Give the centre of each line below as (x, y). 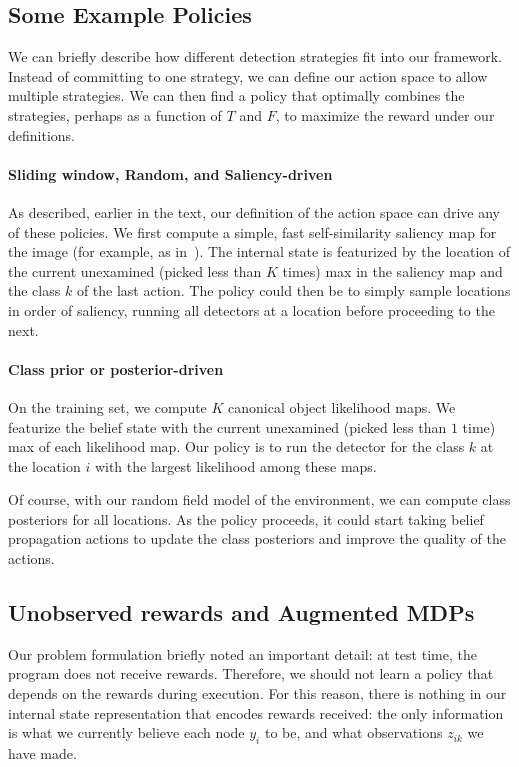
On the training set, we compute (107, 406)
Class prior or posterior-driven (116, 368)
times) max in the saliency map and (392, 270)
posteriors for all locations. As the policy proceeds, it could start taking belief (246, 518)
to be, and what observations (353, 732)
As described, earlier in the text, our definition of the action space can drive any (254, 211)
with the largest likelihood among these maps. (235, 465)
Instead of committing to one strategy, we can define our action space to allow (248, 75)
